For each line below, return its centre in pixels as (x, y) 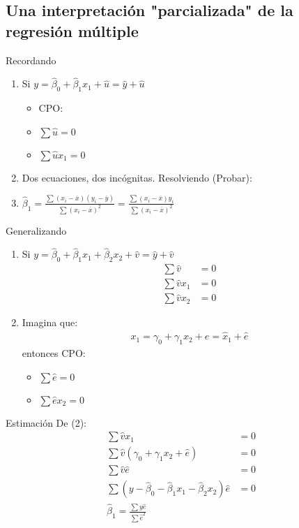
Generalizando (36, 230)
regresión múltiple (72, 30)
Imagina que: (50, 322)
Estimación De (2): (46, 422)
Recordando (31, 60)
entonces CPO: (54, 352)
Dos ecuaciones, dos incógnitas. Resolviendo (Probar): (137, 177)
